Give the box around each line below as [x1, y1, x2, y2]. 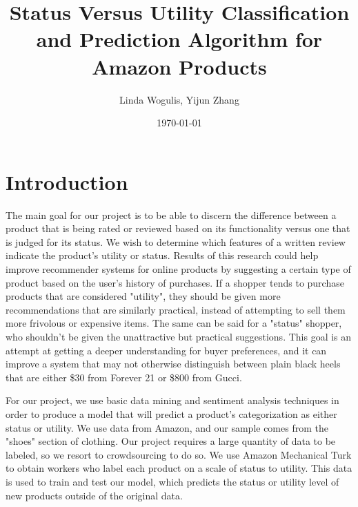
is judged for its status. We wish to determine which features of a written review [6, 234, 346, 249]
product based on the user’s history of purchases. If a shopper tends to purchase [6, 275, 344, 289]
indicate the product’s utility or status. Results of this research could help [6, 248, 319, 262]
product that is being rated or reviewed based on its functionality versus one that [6, 221, 350, 236]
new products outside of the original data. [6, 488, 183, 502]
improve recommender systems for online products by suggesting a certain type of [6, 262, 351, 276]
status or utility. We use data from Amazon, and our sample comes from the [6, 420, 328, 434]
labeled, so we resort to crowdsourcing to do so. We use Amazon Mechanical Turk [6, 447, 352, 461]
